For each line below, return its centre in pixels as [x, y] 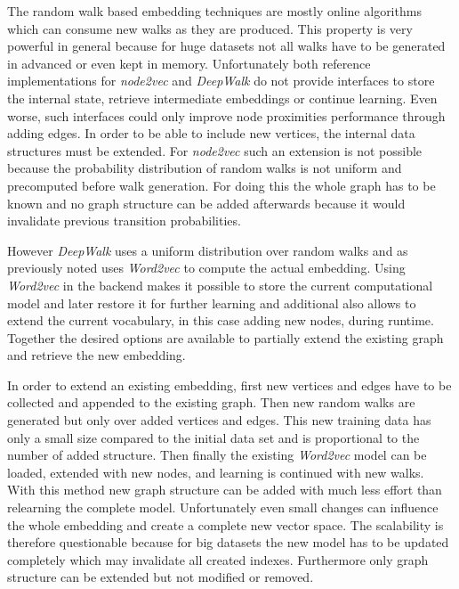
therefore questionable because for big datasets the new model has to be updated [228, 542]
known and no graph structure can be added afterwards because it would [206, 203]
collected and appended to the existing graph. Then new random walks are [211, 402]
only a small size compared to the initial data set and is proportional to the [213, 437]
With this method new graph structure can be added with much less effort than [225, 490]
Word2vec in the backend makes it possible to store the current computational [220, 285]
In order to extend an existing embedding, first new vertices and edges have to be [229, 384]
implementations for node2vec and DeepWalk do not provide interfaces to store [221, 81]
